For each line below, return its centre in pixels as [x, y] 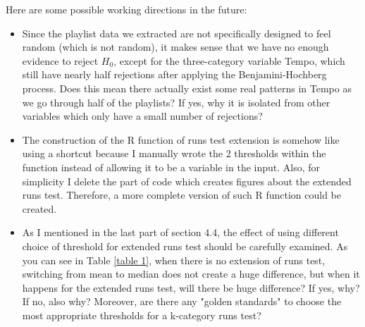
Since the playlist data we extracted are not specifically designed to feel [177, 33]
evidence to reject [60, 60]
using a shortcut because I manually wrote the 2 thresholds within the [174, 153]
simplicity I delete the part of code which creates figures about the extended [187, 181]
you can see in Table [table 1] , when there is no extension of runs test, [174, 260]
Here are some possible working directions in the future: [126, 9]
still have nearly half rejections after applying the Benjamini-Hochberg [174, 74]
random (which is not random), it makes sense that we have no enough [175, 47]
